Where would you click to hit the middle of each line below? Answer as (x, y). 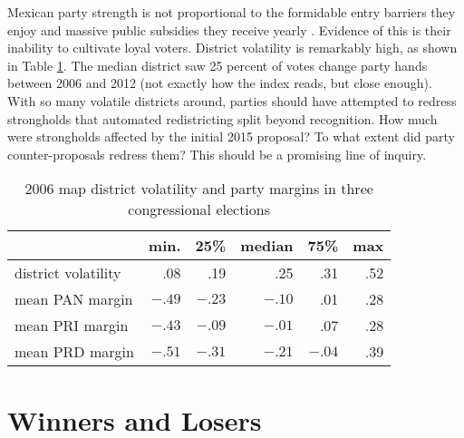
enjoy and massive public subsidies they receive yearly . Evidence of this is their (229, 29)
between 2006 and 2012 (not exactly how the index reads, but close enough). (220, 83)
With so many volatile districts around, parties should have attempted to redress (232, 100)
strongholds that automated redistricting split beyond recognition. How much (222, 118)
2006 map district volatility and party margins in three (199, 189)
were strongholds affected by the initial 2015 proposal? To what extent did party (231, 136)
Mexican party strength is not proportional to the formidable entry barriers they (232, 12)
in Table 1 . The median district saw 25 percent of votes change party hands (217, 65)
